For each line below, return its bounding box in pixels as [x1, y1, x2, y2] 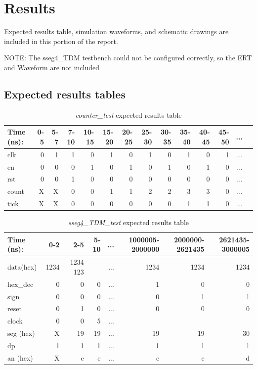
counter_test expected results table [75, 109, 182, 120]
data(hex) [7, 262, 37, 272]
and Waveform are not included [4, 62, 99, 72]
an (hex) [7, 352, 33, 363]
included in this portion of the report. [4, 36, 118, 46]
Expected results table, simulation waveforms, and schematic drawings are [4, 26, 229, 37]
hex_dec [7, 278, 34, 289]
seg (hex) [7, 328, 35, 338]
